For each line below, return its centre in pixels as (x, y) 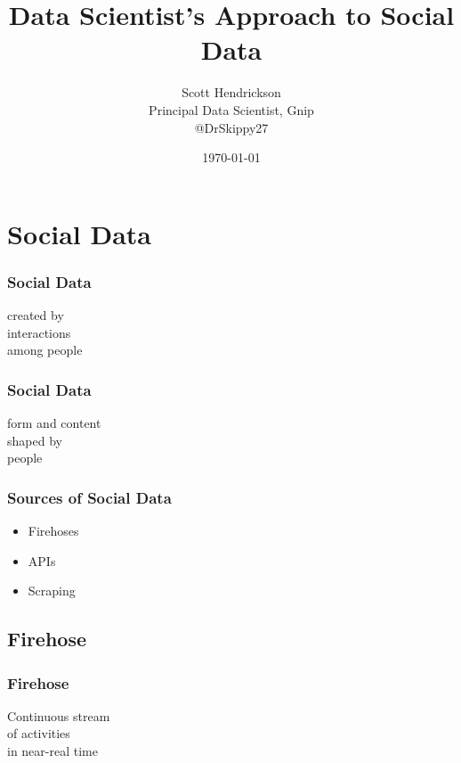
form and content (54, 423)
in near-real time (53, 751)
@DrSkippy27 (231, 127)
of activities (39, 733)
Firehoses (53, 531)
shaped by (35, 440)
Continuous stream (59, 715)
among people (45, 350)
